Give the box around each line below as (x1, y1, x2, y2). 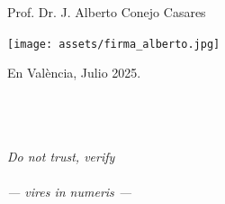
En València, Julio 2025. (7, 63, 141, 82)
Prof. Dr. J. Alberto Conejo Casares (7, 3, 206, 21)
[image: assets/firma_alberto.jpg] (7, 37, 220, 51)
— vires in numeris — (7, 181, 132, 200)
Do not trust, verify (7, 146, 115, 165)
